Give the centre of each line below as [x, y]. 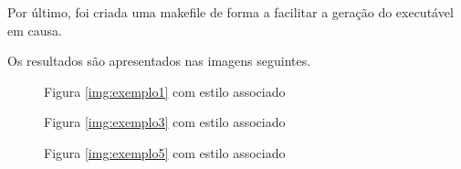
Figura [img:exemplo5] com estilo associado [165, 152]
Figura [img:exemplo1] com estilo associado [165, 91]
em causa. [35, 30]
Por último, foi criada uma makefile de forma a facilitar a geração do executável [230, 12]
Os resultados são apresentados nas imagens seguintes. [159, 61]
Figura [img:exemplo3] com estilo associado [165, 122]
